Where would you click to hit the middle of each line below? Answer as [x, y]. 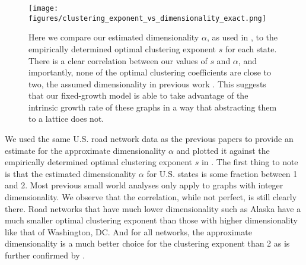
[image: [44, 8]
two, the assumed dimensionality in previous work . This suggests [147, 83]
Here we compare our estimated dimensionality [114, 37]
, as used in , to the [242, 37]
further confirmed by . [45, 255]
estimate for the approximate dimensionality [85, 150]
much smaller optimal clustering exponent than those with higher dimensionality [151, 220]
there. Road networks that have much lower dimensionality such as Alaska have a [153, 208]
